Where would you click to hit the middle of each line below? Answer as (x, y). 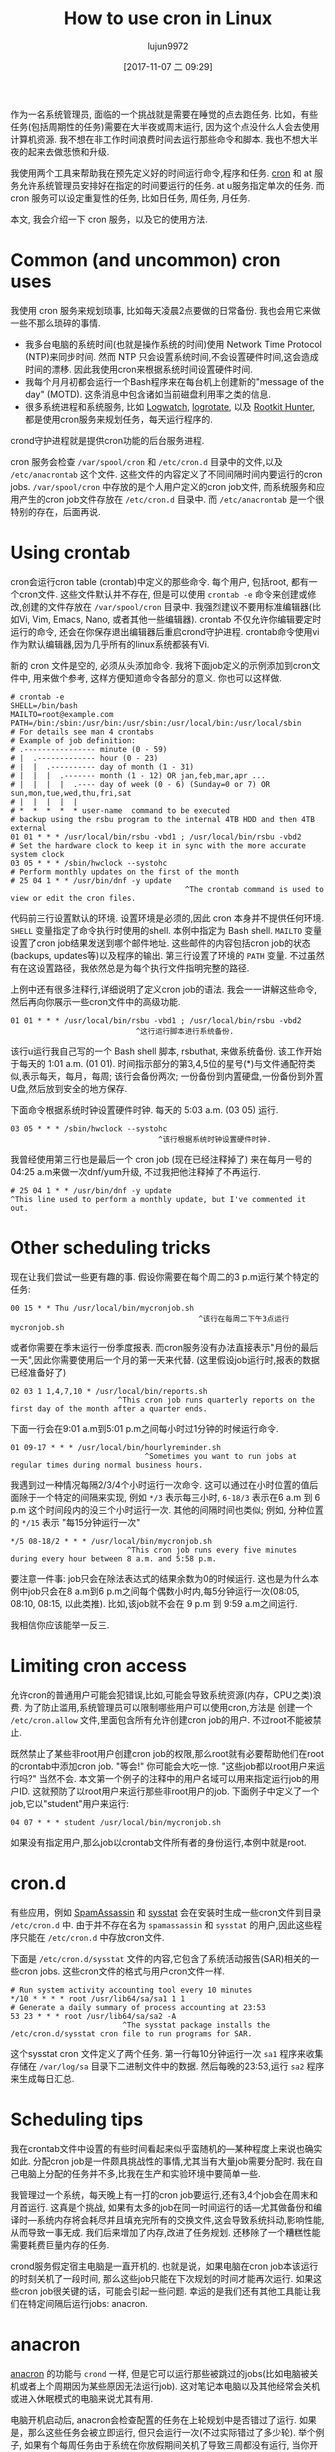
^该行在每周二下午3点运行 (244, 1318)
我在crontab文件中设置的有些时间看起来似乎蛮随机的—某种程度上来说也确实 (166, 2148)
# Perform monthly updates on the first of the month (125, 872)
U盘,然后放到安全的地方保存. (69, 1088)
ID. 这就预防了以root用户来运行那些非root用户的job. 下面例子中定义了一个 (169, 1791)
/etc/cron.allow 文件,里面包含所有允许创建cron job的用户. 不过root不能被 (161, 1719)
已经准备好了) (38, 1372)
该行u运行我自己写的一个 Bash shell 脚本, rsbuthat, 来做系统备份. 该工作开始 (166, 1051)
